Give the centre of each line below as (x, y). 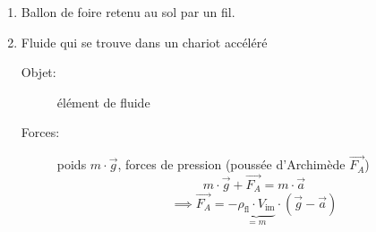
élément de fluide (103, 102)
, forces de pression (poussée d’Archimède (231, 164)
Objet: (38, 72)
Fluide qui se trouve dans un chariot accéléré (144, 42)
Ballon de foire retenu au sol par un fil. (128, 12)
